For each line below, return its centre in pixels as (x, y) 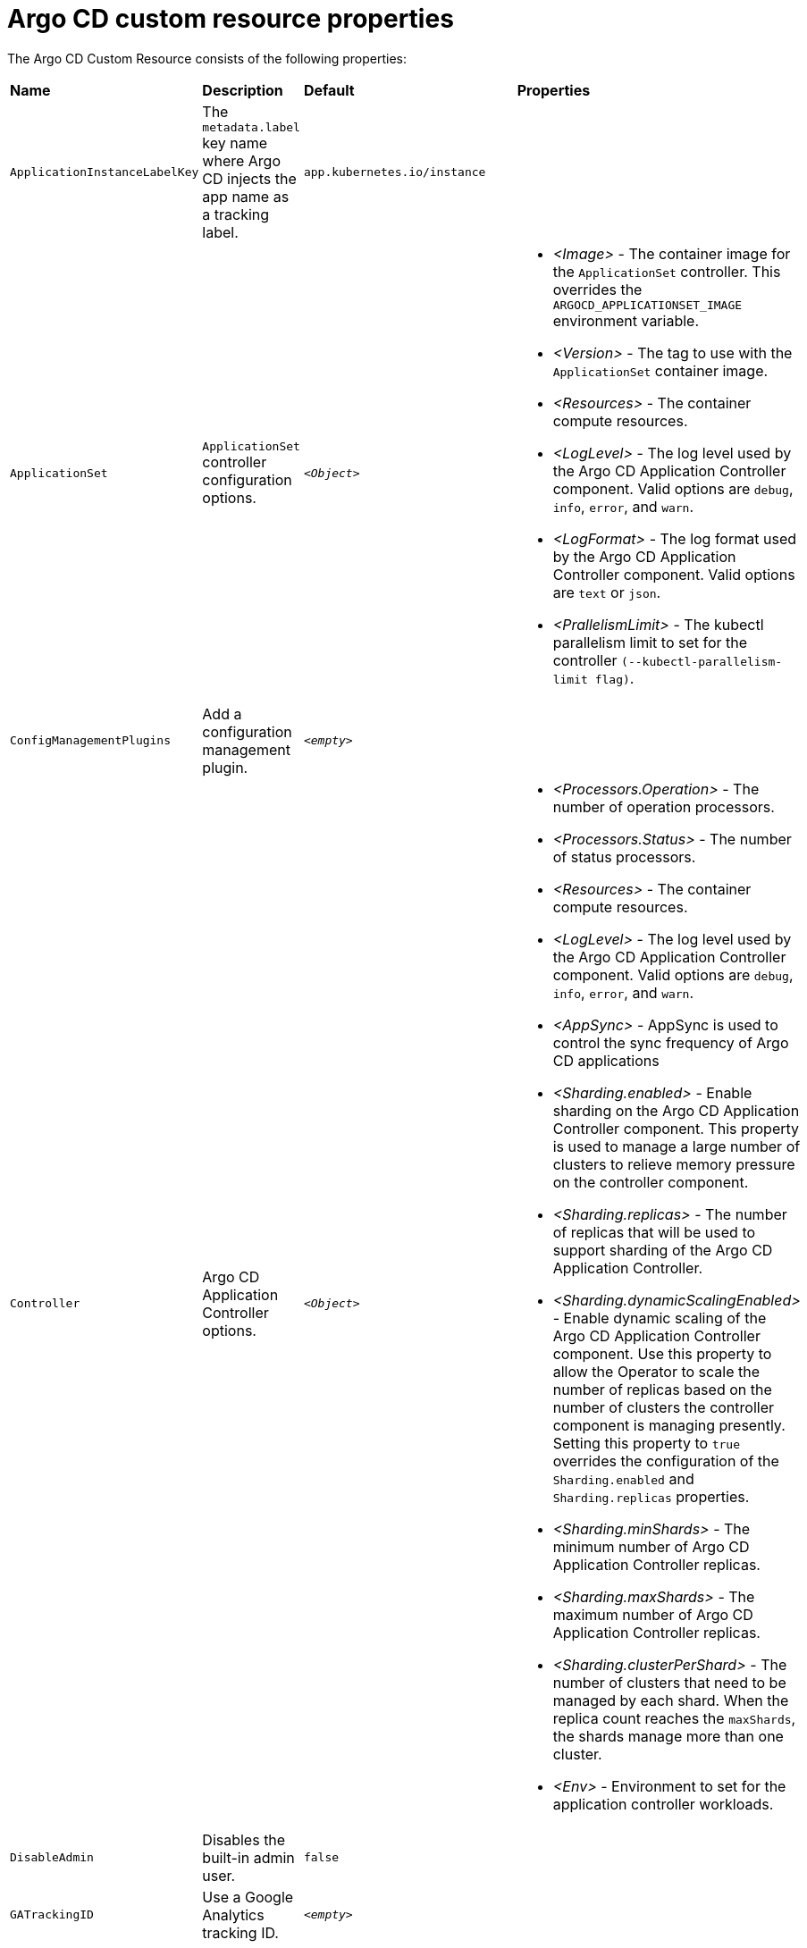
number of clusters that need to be (669, 1682)
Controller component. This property (676, 1128)
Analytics (233, 1914)
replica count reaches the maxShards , (674, 1718)
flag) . (614, 678)
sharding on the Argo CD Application (676, 1110)
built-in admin (248, 1857)
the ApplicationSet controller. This (667, 271)
